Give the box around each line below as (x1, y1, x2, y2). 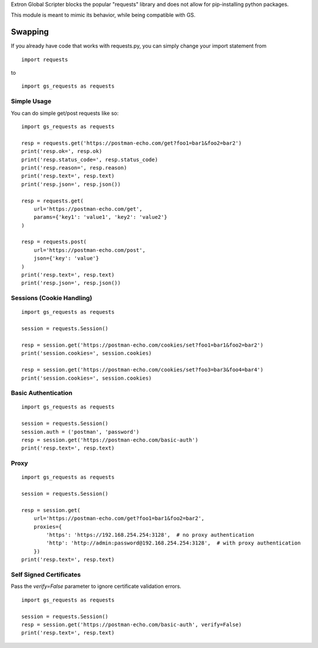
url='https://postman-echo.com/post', (33, 247, 146, 253)
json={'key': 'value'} (33, 255, 100, 262)
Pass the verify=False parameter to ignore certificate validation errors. (11, 583, 182, 590)
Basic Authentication (11, 389, 73, 397)
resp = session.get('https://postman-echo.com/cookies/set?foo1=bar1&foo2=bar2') (21, 341, 264, 348)
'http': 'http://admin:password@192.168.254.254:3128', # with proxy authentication (46, 540, 301, 547)
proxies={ (33, 523, 62, 530)
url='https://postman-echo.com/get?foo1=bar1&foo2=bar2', (33, 515, 205, 522)
